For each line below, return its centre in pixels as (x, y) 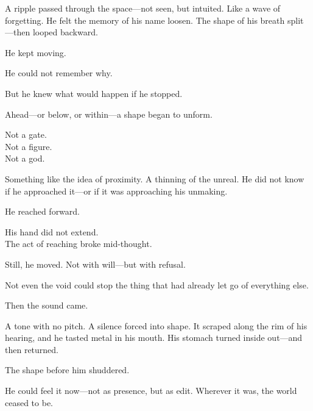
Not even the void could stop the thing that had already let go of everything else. (157, 284)
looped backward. (65, 32)
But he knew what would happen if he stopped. (94, 93)
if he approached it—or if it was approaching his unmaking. (116, 191)
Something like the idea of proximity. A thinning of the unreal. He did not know (155, 178)
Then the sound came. (47, 305)
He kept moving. (36, 52)
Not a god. (25, 158)
